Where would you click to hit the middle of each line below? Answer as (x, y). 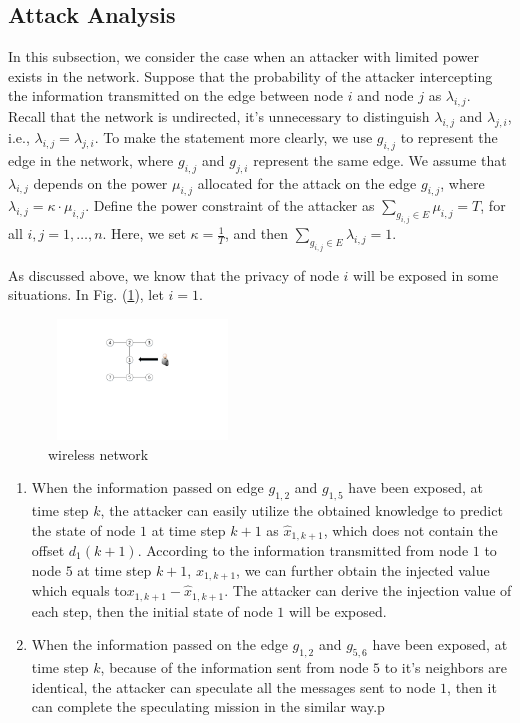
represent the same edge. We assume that (380, 159)
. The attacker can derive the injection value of (368, 590)
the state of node (83, 529)
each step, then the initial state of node (152, 610)
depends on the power (100, 182)
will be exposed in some (426, 274)
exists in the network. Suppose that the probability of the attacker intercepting (250, 75)
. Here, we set (144, 233)
